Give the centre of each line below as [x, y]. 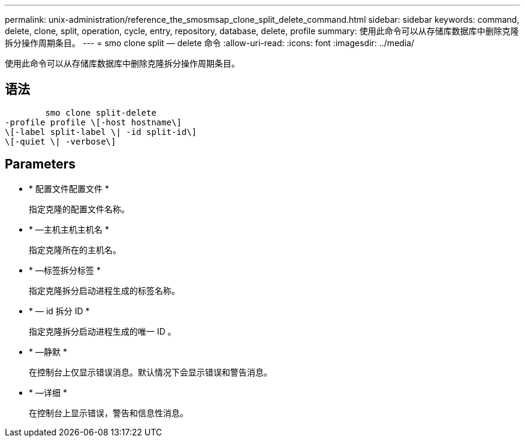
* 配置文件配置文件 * [69, 188]
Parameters [40, 164]
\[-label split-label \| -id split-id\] [101, 132]
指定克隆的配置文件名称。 [79, 209]
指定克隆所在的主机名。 [75, 249]
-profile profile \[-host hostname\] [93, 122]
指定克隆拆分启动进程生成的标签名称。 [104, 290]
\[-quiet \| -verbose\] [61, 141]
